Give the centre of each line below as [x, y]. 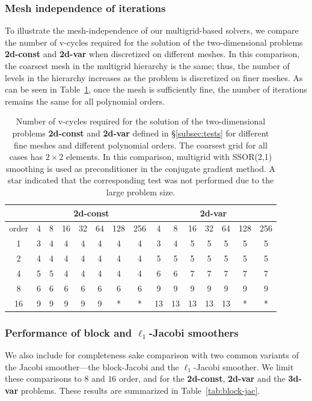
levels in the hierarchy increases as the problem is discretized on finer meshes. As [154, 77]
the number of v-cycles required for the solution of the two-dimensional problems [154, 42]
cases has [26, 157]
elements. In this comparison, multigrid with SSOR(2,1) [169, 157]
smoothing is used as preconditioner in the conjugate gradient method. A [141, 168]
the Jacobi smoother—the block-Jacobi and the [92, 366]
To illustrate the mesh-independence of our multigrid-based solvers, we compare [152, 30]
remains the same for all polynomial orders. [85, 101]
